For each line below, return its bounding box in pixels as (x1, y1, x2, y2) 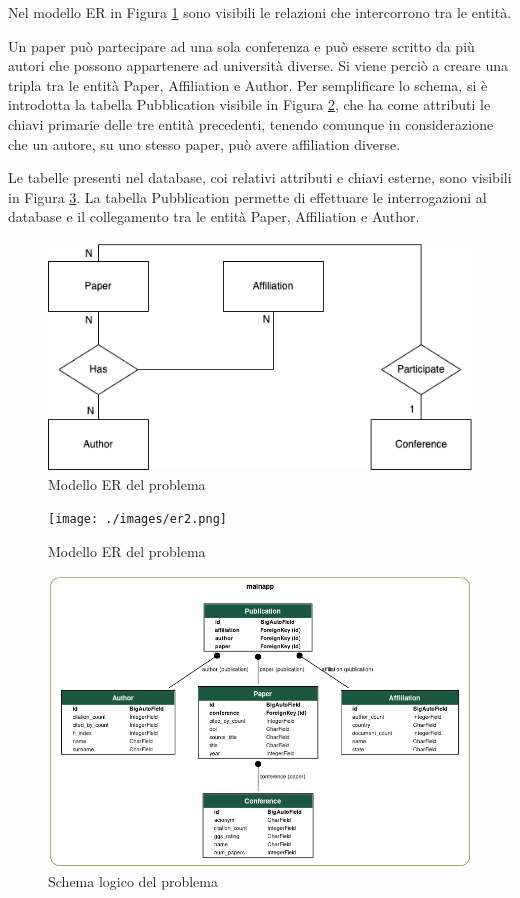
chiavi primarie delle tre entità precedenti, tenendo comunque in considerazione (8, 113, 494, 134)
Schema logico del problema (48, 871, 218, 892)
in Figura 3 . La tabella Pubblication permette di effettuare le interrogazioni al (8, 186, 487, 207)
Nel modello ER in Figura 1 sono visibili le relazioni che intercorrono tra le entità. (8, 2, 512, 22)
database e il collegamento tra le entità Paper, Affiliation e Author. (8, 206, 420, 227)
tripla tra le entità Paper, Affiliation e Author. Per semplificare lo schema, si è (8, 74, 488, 95)
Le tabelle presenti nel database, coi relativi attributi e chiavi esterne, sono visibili (8, 167, 512, 188)
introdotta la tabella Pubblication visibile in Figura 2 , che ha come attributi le (8, 94, 491, 115)
